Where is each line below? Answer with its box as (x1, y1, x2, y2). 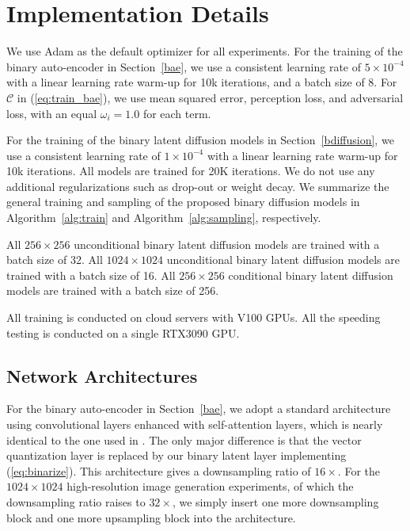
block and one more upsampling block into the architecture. (6, 509, 296, 525)
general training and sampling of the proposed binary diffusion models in (6, 193, 360, 210)
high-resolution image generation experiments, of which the (66, 478, 354, 495)
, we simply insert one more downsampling (172, 493, 379, 510)
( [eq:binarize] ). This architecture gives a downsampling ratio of (6, 462, 311, 479)
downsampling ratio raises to (6, 493, 146, 510)
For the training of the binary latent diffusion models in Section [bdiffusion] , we (6, 132, 394, 148)
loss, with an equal (6, 105, 97, 121)
